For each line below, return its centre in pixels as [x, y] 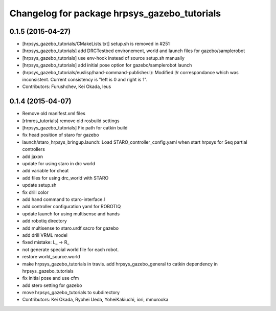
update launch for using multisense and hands [71, 214]
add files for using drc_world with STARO [65, 178]
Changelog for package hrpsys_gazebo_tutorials [115, 13]
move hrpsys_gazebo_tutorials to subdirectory [71, 293]
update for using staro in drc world [59, 164]
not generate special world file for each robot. [71, 249]
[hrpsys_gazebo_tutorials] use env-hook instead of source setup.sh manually [103, 58]
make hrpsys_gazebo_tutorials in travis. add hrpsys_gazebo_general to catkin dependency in [120, 264]
